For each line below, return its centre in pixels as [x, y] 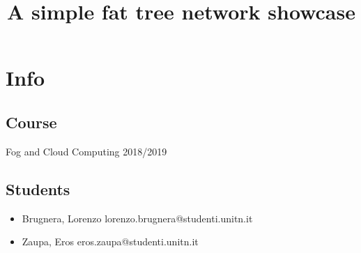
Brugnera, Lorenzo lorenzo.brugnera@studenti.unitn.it [137, 218]
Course [31, 122]
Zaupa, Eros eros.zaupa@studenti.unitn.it [110, 242]
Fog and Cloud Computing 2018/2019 [86, 151]
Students [38, 189]
